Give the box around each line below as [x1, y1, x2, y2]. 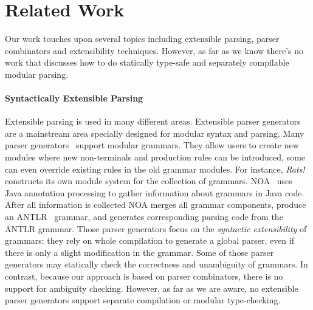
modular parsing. [5, 67, 69, 80]
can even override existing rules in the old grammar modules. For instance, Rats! [5, 162, 305, 175]
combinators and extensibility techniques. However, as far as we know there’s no [5, 44, 303, 57]
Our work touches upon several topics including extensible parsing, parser [5, 32, 280, 45]
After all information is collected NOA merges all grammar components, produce [5, 198, 306, 211]
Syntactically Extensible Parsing [5, 92, 143, 105]
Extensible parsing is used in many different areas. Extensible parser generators [5, 115, 301, 128]
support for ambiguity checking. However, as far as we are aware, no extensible [5, 281, 298, 294]
